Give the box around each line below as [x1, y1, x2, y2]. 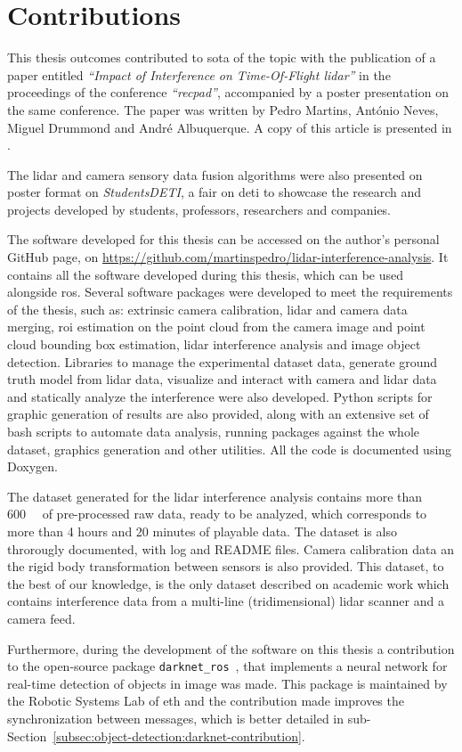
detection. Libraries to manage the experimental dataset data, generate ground [7, 352, 438, 371]
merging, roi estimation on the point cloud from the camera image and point [7, 317, 426, 336]
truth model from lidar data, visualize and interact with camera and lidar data [7, 370, 437, 388]
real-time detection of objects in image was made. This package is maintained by [7, 674, 448, 692]
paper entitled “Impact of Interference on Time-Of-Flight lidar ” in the [7, 65, 391, 84]
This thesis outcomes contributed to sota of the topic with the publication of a [7, 48, 436, 67]
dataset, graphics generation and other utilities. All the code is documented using [7, 439, 452, 458]
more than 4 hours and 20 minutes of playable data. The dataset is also [7, 521, 397, 540]
